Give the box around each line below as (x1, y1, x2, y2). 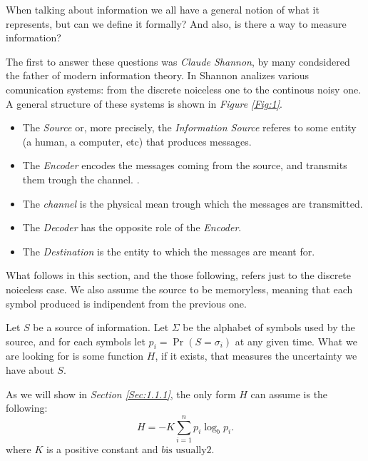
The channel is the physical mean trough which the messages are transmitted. (22, 196, 363, 211)
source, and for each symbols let (6, 333, 145, 348)
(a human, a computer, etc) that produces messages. (22, 133, 252, 148)
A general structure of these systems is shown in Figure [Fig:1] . (6, 96, 282, 111)
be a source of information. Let (33, 320, 169, 335)
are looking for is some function (6, 348, 144, 363)
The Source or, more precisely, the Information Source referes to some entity (22, 120, 357, 135)
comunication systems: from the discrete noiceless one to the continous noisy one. (6, 81, 362, 96)
